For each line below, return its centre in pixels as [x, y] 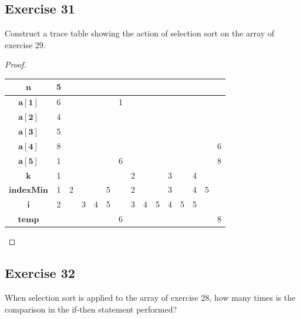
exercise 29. [25, 44]
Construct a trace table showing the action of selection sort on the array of [139, 33]
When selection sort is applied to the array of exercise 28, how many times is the [150, 297]
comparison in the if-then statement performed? [91, 309]
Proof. [16, 64]
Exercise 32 [40, 273]
